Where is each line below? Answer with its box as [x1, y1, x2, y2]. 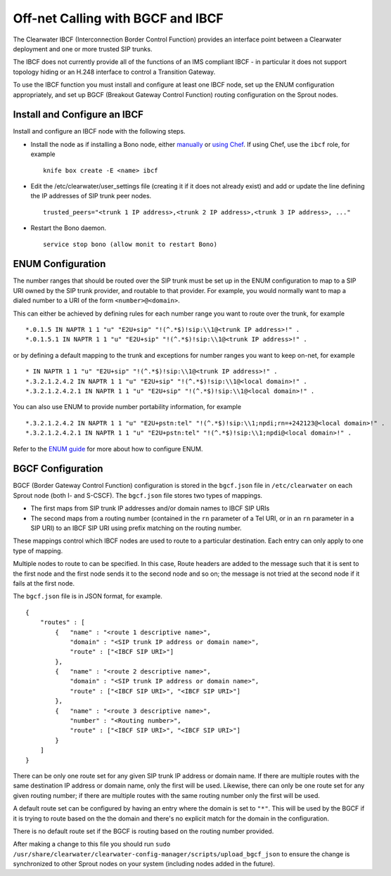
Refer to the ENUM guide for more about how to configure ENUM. [13, 444, 203, 453]
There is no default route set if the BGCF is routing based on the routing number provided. [13, 827, 274, 835]
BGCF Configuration [13, 463, 103, 475]
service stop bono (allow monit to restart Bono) [43, 240, 218, 248]
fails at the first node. [13, 579, 75, 587]
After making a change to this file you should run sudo [13, 840, 171, 849]
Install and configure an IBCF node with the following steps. [13, 127, 186, 136]
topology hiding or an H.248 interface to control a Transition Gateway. [13, 67, 216, 76]
